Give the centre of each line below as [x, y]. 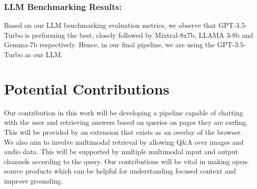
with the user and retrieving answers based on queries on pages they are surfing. [126, 122]
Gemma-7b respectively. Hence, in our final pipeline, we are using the [110, 45]
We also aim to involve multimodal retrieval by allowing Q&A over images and [124, 142]
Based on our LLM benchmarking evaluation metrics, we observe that [110, 25]
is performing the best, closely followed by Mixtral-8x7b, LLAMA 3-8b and [139, 35]
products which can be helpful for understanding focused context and [130, 171]
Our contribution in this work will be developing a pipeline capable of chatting [124, 112]
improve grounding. [33, 180]
